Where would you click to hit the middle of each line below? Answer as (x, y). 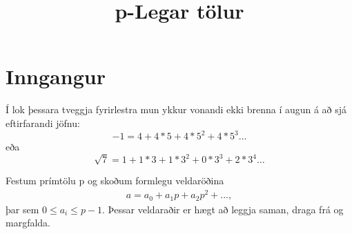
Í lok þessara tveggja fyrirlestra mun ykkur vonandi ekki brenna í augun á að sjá (176, 109)
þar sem (22, 209)
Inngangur (56, 76)
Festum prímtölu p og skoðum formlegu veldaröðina (115, 181)
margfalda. (28, 223)
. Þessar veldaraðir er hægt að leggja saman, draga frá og (223, 209)
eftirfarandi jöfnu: (43, 123)
